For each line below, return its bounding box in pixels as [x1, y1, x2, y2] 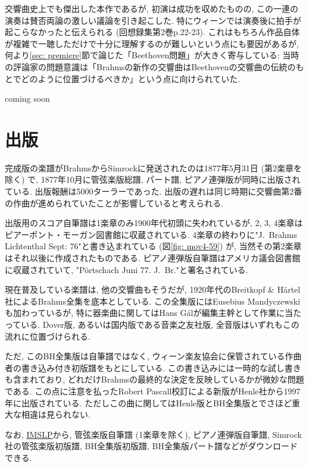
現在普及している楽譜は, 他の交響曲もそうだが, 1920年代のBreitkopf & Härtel [5, 283, 301, 296]
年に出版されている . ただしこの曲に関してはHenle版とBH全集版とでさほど [5, 396, 292, 409]
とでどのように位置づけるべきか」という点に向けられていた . [5, 72, 241, 84]
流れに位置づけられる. [5, 330, 90, 342]
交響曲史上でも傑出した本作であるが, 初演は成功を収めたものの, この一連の [5, 2, 298, 14]
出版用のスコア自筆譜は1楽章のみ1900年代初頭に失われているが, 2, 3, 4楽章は [5, 217, 303, 229]
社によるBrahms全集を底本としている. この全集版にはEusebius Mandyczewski [5, 294, 301, 307]
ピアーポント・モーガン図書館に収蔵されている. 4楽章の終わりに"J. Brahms [5, 228, 297, 240]
